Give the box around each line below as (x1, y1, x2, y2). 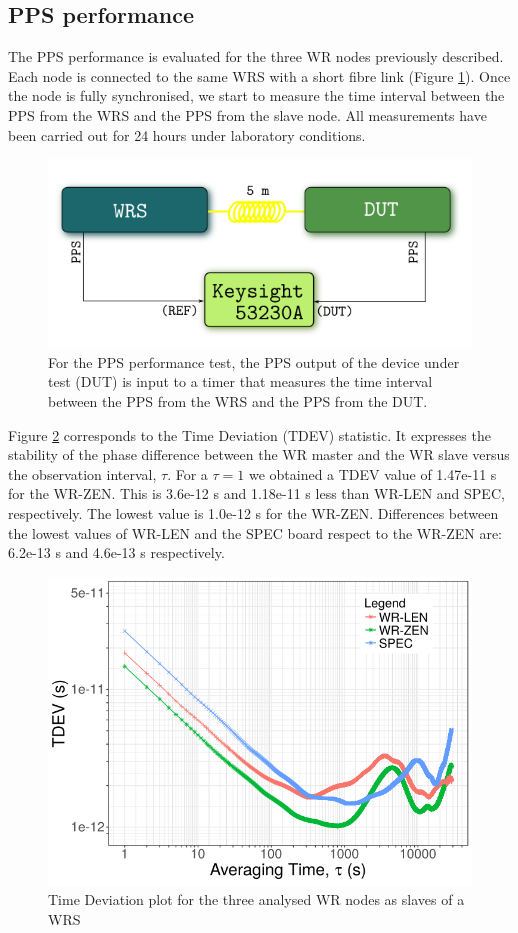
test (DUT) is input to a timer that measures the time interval (48, 371, 433, 392)
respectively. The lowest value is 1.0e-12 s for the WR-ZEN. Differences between (8, 502, 499, 523)
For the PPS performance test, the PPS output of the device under (48, 351, 460, 372)
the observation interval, (8, 463, 157, 484)
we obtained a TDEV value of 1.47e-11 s (248, 463, 497, 484)
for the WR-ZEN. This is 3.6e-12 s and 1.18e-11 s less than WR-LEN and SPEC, (8, 483, 505, 504)
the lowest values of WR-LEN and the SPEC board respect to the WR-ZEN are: (8, 522, 503, 543)
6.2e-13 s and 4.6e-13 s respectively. (8, 542, 225, 563)
